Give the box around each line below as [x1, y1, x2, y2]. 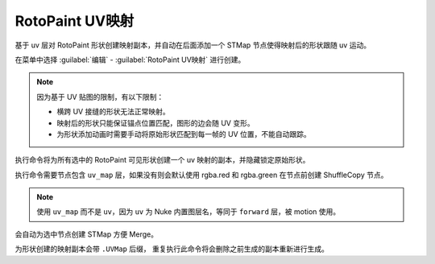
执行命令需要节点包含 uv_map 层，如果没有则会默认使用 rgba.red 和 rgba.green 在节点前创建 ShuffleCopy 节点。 [14, 170, 388, 179]
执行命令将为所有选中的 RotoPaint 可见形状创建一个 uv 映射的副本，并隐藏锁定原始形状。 [14, 155, 310, 165]
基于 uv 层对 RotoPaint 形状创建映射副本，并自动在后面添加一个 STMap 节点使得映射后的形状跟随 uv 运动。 [14, 40, 371, 50]
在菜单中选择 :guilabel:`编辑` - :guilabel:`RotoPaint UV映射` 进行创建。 [14, 55, 246, 64]
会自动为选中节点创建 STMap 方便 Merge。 [14, 229, 159, 239]
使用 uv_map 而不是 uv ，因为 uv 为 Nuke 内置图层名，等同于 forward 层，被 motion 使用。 [36, 207, 341, 217]
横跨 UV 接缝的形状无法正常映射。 [56, 107, 170, 117]
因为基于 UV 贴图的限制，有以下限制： [36, 92, 164, 101]
